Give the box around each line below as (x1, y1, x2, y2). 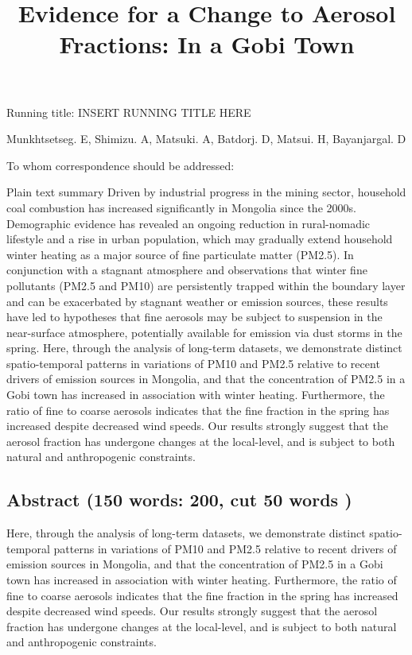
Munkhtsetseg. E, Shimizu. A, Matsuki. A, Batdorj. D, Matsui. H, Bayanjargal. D (6, 130, 406, 147)
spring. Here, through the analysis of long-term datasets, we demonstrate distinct (6, 339, 402, 356)
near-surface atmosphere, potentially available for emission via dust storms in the (6, 324, 402, 340)
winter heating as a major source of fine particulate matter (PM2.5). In (6, 246, 354, 262)
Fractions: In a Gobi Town (59, 28, 355, 60)
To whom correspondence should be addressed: (6, 157, 235, 173)
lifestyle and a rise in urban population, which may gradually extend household (6, 231, 393, 247)
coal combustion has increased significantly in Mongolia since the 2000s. (6, 199, 356, 215)
